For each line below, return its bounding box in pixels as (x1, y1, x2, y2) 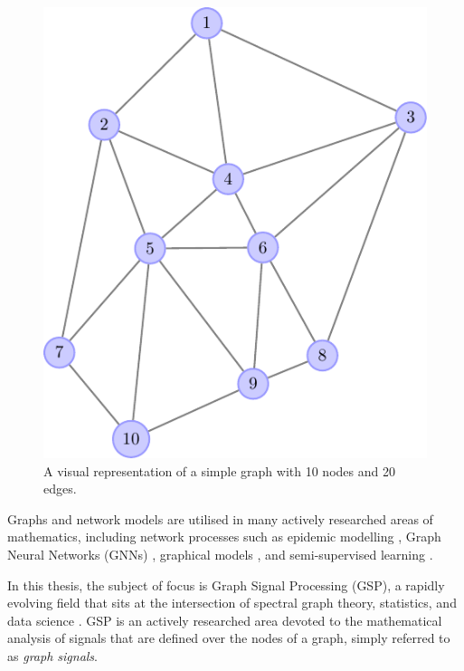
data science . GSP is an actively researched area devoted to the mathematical (7, 610, 442, 629)
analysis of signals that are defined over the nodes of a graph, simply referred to (7, 628, 450, 647)
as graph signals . (7, 646, 98, 665)
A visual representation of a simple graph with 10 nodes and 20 (43, 461, 395, 480)
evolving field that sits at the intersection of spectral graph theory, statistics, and (7, 593, 457, 612)
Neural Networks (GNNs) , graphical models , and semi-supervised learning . (7, 544, 433, 563)
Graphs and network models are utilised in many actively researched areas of (7, 509, 433, 528)
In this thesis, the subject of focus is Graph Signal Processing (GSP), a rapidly (7, 575, 445, 594)
